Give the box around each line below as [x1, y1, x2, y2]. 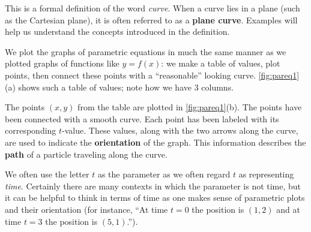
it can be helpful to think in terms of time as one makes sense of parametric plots [5, 191, 305, 204]
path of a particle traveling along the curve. [5, 147, 168, 160]
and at [276, 203, 300, 215]
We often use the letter [5, 168, 89, 180]
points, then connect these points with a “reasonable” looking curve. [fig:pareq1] [5, 68, 300, 81]
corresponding [5, 124, 56, 137]
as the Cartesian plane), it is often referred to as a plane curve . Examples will [5, 13, 298, 26]
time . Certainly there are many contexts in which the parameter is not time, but [5, 179, 301, 192]
